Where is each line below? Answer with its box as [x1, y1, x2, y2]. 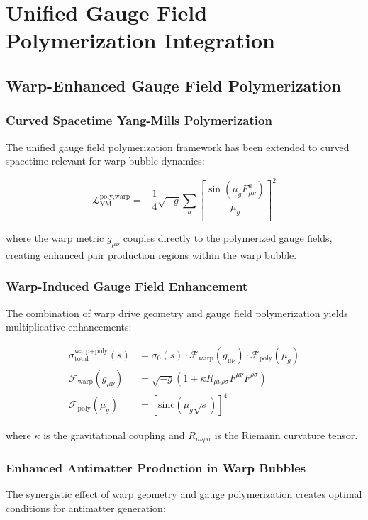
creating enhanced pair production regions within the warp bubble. [6, 247, 297, 262]
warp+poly [74, 348, 108, 355]
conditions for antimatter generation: [6, 500, 166, 515]
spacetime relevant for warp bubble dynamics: [6, 153, 205, 168]
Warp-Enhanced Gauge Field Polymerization [6, 74, 341, 96]
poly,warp [99, 192, 130, 200]
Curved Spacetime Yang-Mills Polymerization [6, 111, 272, 129]
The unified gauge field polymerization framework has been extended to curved [6, 139, 350, 154]
